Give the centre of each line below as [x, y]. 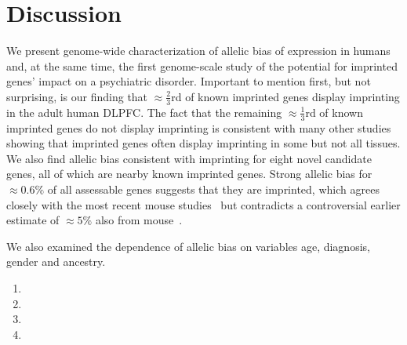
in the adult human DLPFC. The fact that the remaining [144, 112]
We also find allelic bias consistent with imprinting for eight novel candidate [189, 158]
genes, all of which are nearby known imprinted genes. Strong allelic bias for [189, 174]
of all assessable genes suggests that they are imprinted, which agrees [213, 189]
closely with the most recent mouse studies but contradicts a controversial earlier [203, 204]
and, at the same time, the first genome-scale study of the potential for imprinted [202, 65]
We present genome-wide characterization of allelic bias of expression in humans [198, 51]
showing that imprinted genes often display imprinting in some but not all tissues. [203, 143]
